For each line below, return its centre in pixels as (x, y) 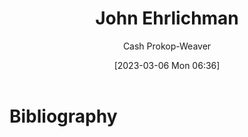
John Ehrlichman (167, 18)
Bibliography (63, 116)
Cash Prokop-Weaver (167, 46)
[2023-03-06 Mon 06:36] (167, 65)
